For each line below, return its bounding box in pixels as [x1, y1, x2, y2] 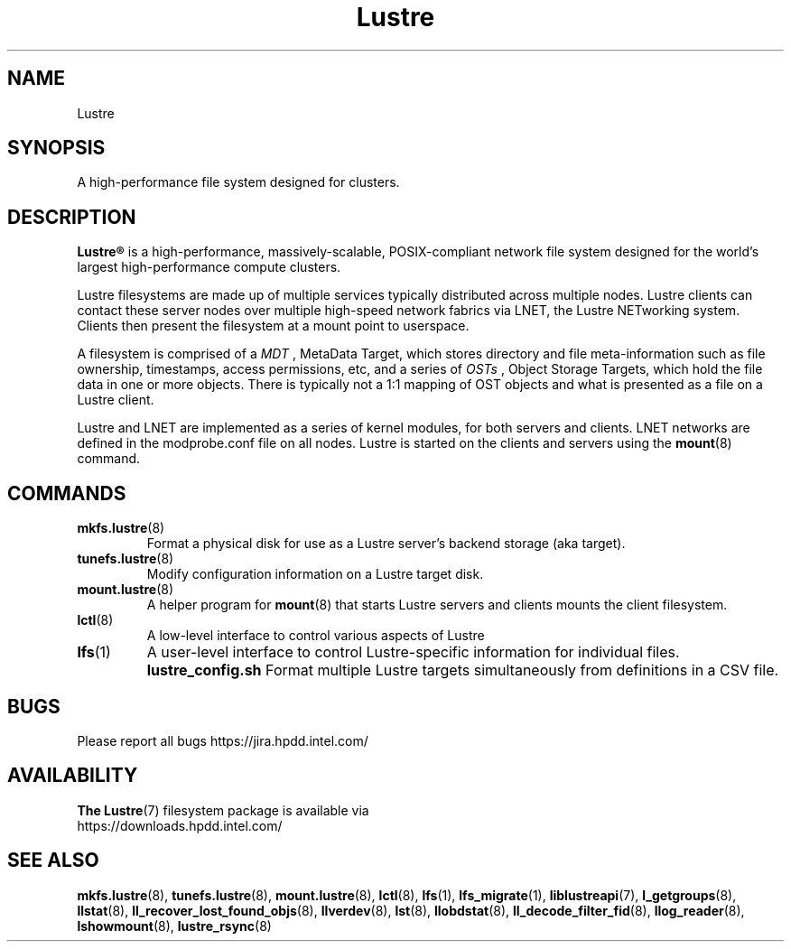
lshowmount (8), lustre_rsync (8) [77, 917, 272, 934]
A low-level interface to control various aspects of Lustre [146, 628, 485, 644]
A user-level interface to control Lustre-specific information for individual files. [146, 643, 680, 662]
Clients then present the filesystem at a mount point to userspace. [77, 318, 470, 334]
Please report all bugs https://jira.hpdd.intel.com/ [77, 732, 368, 749]
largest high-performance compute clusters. [77, 259, 341, 275]
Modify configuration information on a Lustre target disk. [146, 566, 484, 582]
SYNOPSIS [7, 136, 106, 160]
